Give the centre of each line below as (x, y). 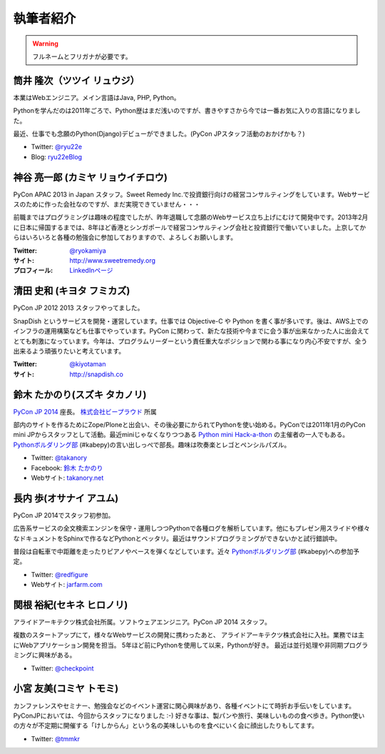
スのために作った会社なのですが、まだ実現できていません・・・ (107, 204)
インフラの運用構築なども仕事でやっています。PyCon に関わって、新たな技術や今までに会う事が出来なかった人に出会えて (191, 331)
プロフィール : (33, 271)
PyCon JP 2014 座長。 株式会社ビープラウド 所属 (85, 411)
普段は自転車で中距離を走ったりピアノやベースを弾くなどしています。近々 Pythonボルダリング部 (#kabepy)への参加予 (186, 552)
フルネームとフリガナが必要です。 (82, 56)
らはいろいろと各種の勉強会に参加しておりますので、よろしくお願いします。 (125, 237)
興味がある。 (57, 655)
